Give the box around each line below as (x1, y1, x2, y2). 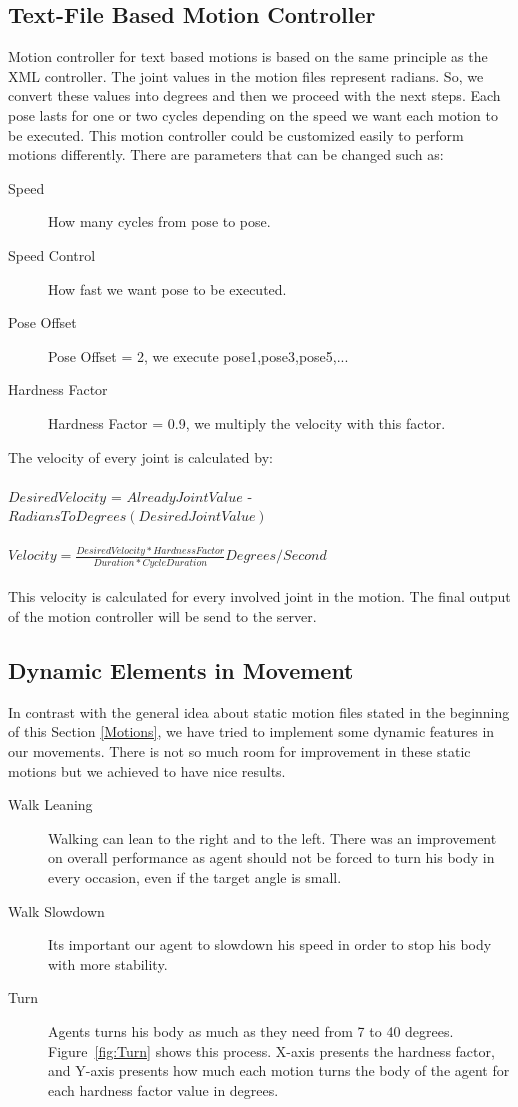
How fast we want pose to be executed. (48, 278, 287, 299)
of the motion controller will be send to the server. (8, 605, 317, 626)
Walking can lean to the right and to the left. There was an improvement (48, 827, 497, 848)
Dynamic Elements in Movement (8, 654, 354, 685)
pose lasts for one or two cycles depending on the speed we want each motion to (8, 104, 498, 125)
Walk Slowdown (8, 900, 105, 921)
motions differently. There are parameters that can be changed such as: (8, 144, 444, 165)
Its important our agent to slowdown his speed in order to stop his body (48, 934, 492, 955)
